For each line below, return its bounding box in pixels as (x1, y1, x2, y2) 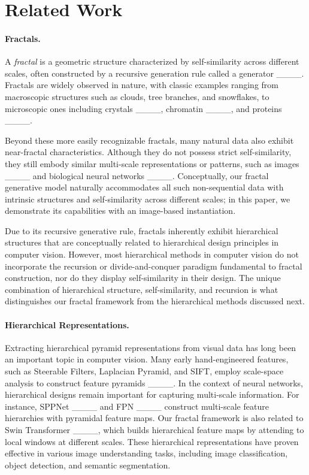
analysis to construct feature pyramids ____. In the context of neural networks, (5, 376, 303, 389)
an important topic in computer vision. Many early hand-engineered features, (5, 353, 289, 365)
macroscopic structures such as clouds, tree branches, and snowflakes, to (5, 90, 269, 102)
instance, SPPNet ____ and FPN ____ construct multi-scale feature (5, 400, 269, 412)
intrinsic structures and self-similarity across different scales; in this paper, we (5, 192, 290, 205)
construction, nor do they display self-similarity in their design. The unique (5, 271, 281, 284)
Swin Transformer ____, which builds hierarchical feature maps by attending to (5, 423, 304, 435)
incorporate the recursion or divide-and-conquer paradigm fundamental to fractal (5, 259, 302, 272)
